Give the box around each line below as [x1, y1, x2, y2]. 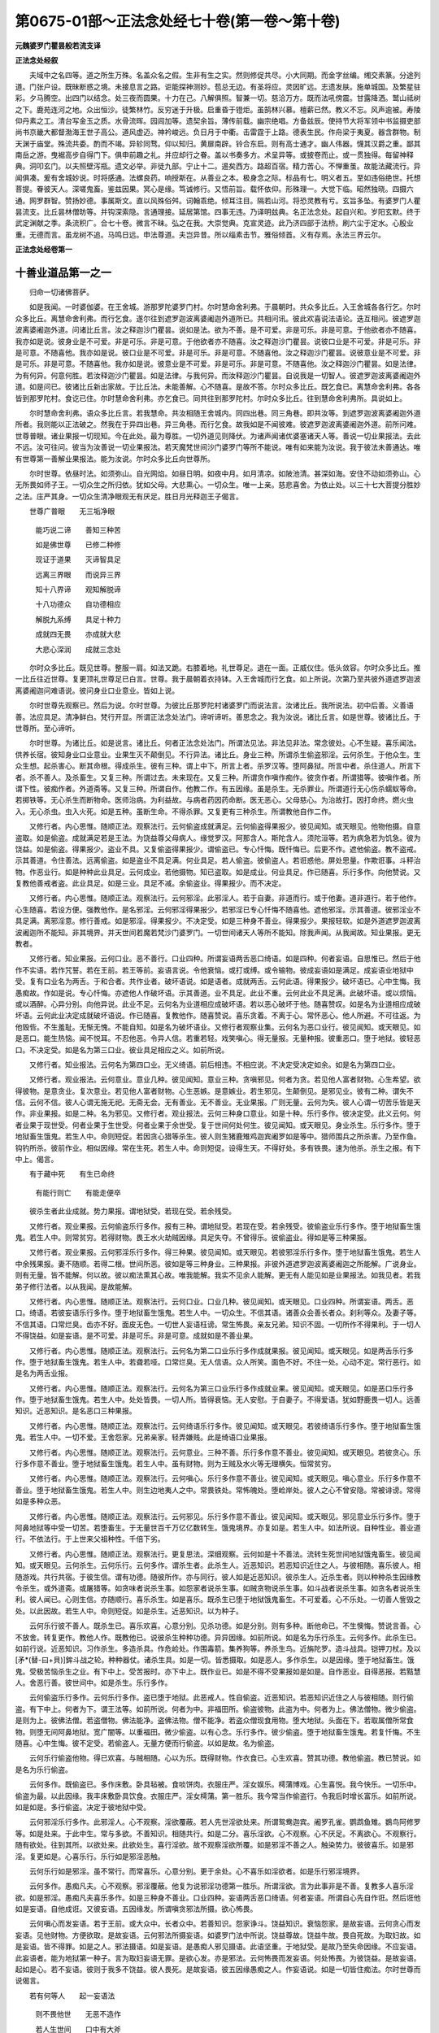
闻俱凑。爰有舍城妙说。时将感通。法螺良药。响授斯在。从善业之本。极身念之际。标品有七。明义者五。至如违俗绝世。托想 [15, 172, 421, 182]
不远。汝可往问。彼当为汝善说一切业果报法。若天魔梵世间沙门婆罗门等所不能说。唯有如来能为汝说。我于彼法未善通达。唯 [15, 442, 421, 452]
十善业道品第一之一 [15, 266, 111, 280]
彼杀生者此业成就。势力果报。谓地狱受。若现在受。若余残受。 [28, 1206, 236, 1216]
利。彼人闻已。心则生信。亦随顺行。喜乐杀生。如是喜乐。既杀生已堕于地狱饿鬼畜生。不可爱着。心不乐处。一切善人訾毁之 [15, 1595, 421, 1604]
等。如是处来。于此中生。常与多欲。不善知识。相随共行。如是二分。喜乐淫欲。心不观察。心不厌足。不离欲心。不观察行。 [15, 1828, 421, 1838]
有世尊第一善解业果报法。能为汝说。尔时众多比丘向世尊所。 [15, 454, 215, 464]
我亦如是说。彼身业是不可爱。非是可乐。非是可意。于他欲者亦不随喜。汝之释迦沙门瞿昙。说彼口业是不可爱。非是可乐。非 [15, 336, 421, 346]
